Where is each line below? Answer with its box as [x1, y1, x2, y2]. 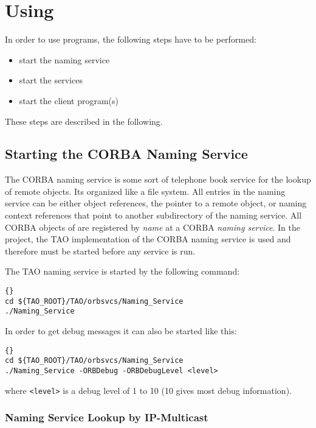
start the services [19, 74, 83, 86]
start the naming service [19, 53, 110, 66]
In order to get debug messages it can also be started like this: [5, 325, 237, 337]
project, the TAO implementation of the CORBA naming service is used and [5, 233, 291, 245]
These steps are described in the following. [5, 114, 163, 127]
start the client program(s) [19, 94, 119, 107]
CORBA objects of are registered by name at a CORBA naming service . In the [5, 220, 300, 233]
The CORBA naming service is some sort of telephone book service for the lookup [5, 173, 311, 186]
